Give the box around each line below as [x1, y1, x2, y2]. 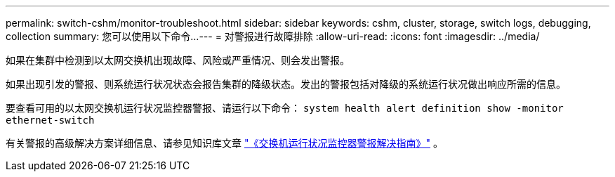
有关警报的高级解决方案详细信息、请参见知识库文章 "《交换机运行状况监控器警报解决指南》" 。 [6, 137, 443, 149]
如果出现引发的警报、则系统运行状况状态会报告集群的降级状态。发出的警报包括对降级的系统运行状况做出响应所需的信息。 [6, 78, 566, 90]
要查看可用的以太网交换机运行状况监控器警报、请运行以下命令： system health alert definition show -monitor [6, 102, 564, 114]
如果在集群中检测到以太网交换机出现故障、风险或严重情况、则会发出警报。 [6, 54, 350, 66]
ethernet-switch [6, 114, 95, 126]
